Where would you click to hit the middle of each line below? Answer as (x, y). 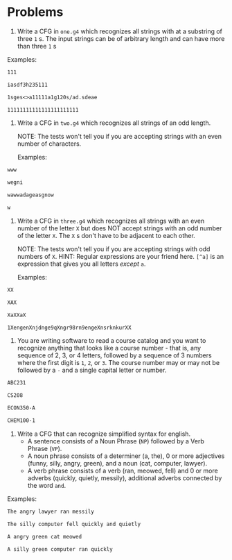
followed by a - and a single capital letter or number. (92, 370)
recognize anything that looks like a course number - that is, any (109, 348)
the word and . (47, 485)
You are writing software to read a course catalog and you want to (111, 341)
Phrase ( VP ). (45, 448)
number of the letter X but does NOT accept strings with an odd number (119, 228)
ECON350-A (21, 408)
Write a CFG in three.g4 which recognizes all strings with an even (111, 221)
